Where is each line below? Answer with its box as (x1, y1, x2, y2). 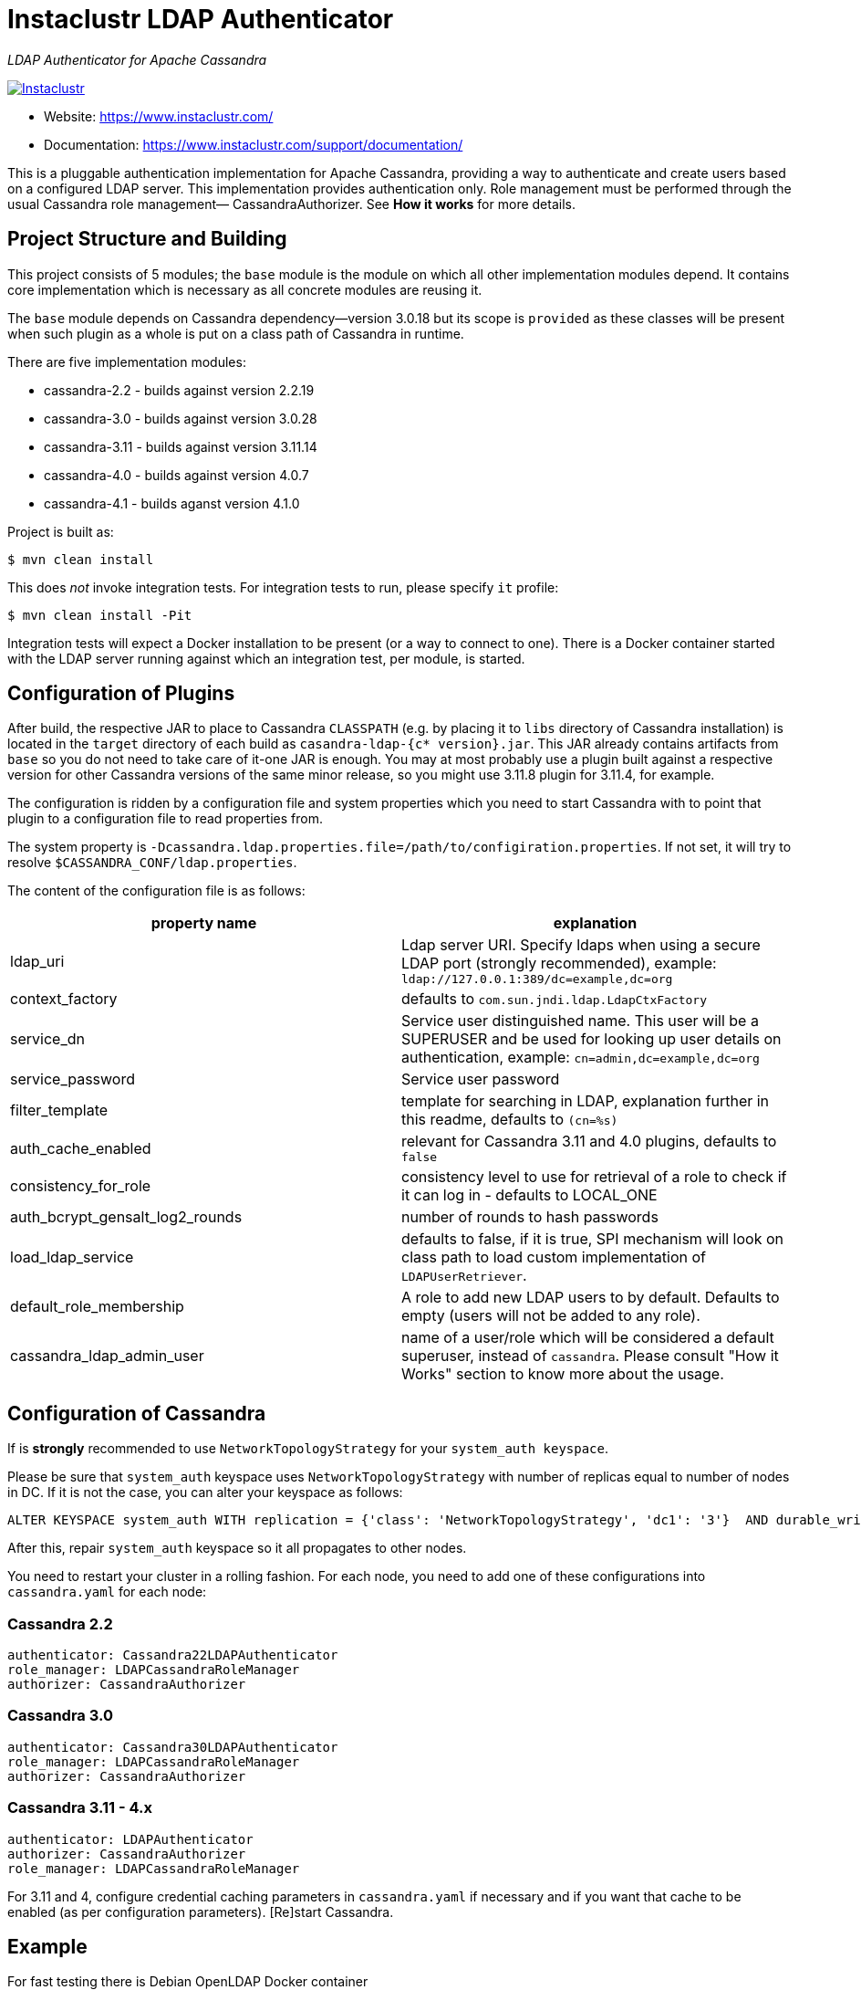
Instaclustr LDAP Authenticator (7, 4, 394, 35)
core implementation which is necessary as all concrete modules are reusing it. (7, 281, 482, 298)
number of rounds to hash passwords (401, 1208, 659, 1227)
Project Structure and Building (7, 227, 287, 251)
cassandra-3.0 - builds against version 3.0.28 (44, 410, 317, 426)
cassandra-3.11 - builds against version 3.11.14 (44, 438, 317, 455)
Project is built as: (7, 523, 114, 539)
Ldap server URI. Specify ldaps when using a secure (401, 936, 761, 955)
